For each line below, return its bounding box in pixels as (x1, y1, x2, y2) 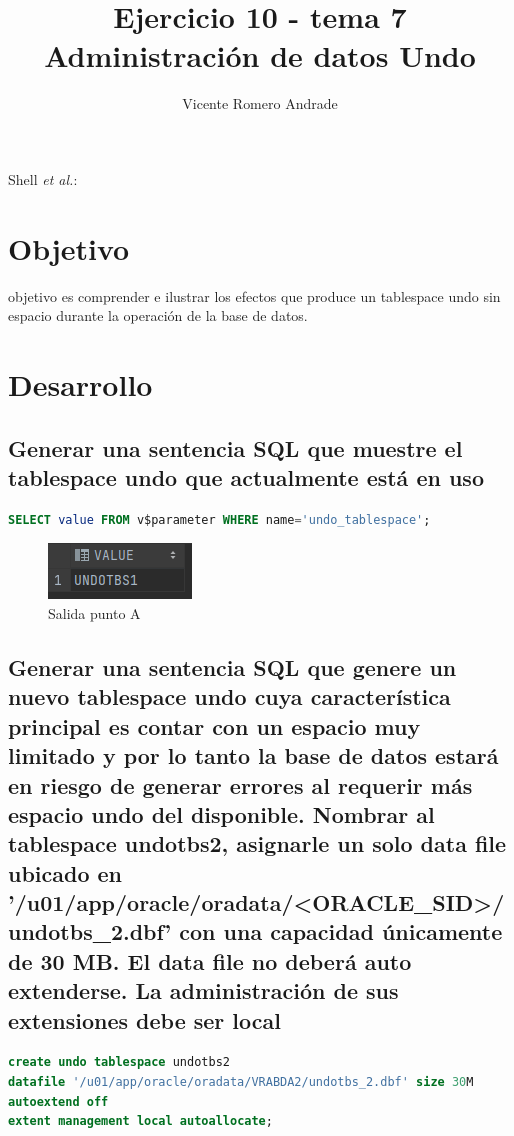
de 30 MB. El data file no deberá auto (8, 945, 412, 976)
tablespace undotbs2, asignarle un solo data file (8, 828, 507, 859)
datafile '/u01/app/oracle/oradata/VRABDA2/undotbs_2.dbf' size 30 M (8, 1075, 474, 1090)
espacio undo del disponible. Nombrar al (8, 798, 435, 829)
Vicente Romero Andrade (182, 93, 338, 114)
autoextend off (8, 1094, 109, 1109)
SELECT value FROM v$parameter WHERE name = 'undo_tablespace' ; (8, 512, 431, 527)
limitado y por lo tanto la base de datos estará (8, 740, 499, 771)
